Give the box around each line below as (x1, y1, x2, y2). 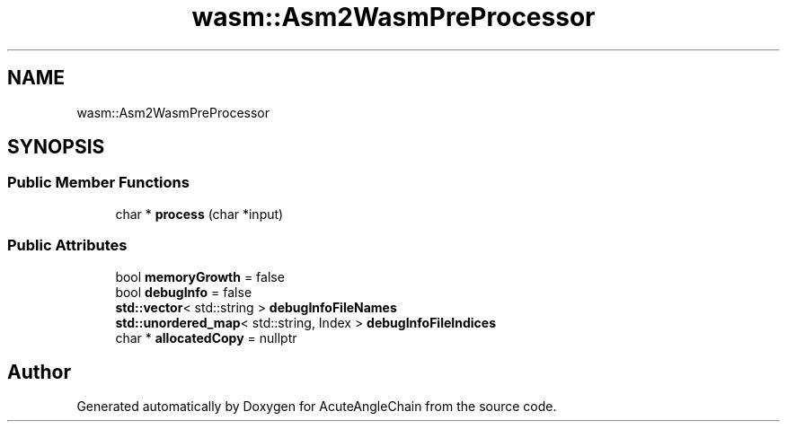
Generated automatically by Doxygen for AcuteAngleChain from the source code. (76, 398, 557, 415)
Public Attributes (7, 236, 128, 255)
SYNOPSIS (7, 136, 105, 159)
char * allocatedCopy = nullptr (115, 329, 297, 346)
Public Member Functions (7, 173, 190, 192)
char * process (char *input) (115, 206, 284, 222)
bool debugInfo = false (115, 284, 252, 300)
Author (7, 360, 71, 383)
